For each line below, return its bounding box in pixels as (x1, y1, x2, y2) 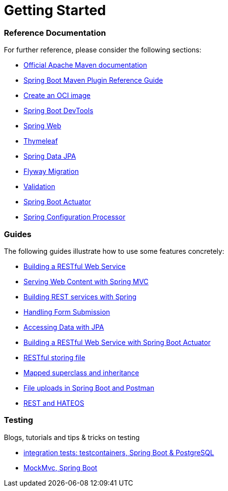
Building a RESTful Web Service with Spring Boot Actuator (23, 338, 211, 346)
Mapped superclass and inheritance (23, 368, 139, 377)
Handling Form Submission (23, 307, 110, 316)
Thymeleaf (23, 137, 58, 146)
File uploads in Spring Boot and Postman (23, 383, 155, 392)
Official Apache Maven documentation (23, 61, 147, 70)
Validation (23, 182, 55, 191)
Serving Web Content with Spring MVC (23, 277, 149, 286)
